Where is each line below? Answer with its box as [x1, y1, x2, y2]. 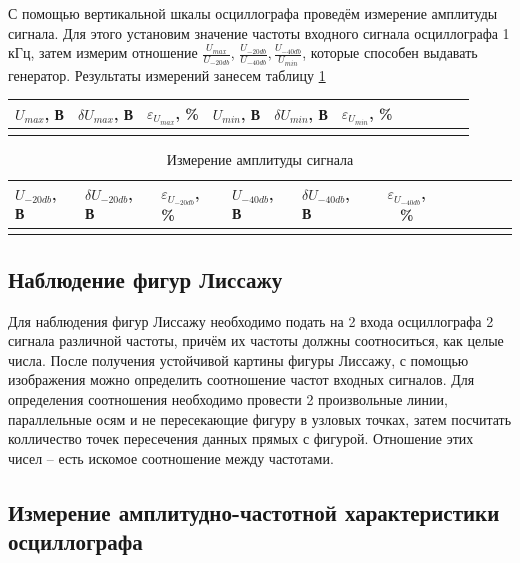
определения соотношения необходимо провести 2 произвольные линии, [8, 388, 448, 409]
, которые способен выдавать [302, 42, 478, 63]
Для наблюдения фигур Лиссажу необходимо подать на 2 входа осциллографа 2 [8, 310, 494, 331]
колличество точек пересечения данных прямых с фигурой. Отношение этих [8, 428, 474, 449]
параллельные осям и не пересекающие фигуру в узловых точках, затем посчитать [8, 408, 512, 429]
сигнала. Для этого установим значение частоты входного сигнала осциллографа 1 [8, 22, 510, 43]
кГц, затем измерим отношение [8, 42, 198, 63]
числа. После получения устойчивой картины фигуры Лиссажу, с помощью [8, 349, 469, 370]
